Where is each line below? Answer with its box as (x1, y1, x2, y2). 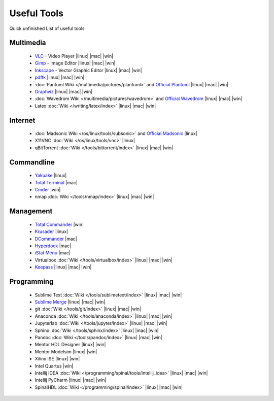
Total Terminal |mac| (35, 179, 78, 185)
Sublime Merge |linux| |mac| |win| (35, 299, 106, 305)
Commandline (9, 158, 55, 166)
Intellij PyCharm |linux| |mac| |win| (35, 377, 107, 383)
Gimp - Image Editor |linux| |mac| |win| (35, 60, 116, 66)
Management (9, 207, 53, 216)
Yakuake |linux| (35, 173, 67, 179)
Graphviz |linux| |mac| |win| (35, 88, 93, 94)
